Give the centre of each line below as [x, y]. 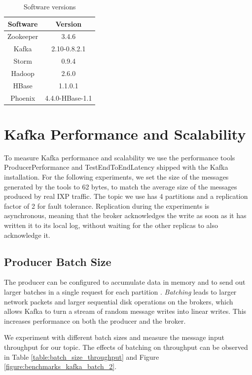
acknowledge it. [27, 235]
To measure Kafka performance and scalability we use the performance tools [120, 157]
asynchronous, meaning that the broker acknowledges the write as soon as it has [125, 215]
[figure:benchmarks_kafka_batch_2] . [60, 366]
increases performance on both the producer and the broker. [95, 320]
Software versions [50, 6]
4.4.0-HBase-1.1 [69, 97]
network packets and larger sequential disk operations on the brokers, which [119, 301]
